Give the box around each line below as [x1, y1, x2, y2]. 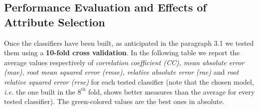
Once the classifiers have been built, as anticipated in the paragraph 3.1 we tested [4, 37, 254, 48]
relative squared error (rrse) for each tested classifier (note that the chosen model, [4, 76, 254, 87]
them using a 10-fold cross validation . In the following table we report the [4, 47, 240, 58]
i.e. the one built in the [4, 86, 76, 97]
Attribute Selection [4, 14, 105, 29]
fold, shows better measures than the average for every [88, 86, 255, 97]
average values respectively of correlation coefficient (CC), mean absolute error [4, 57, 245, 67]
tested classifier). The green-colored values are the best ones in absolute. [4, 96, 225, 107]
